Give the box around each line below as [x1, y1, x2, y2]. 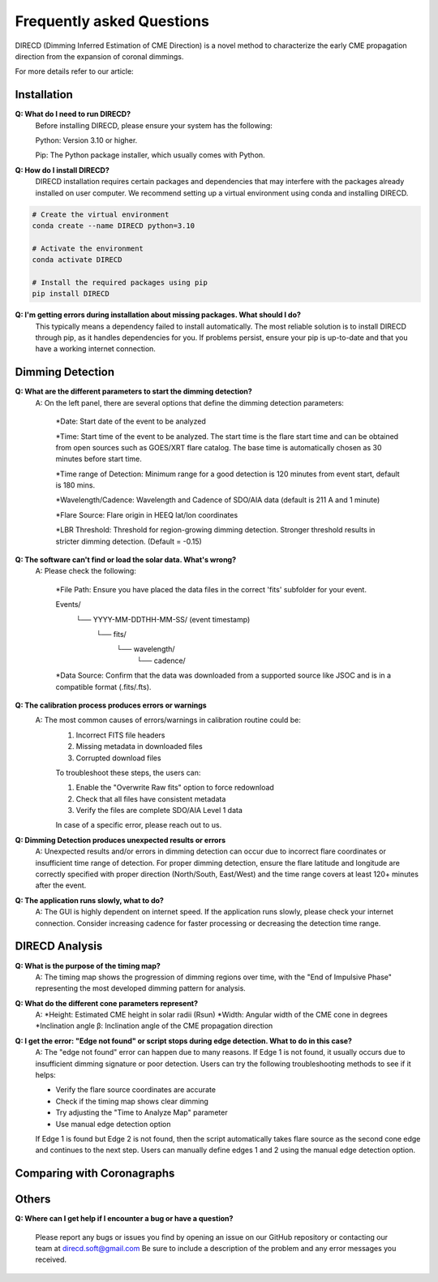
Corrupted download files [75, 753, 161, 763]
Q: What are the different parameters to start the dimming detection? [15, 386, 253, 397]
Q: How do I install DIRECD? [15, 165, 109, 174]
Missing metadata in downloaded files [75, 742, 203, 751]
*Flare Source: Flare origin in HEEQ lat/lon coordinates [55, 510, 238, 519]
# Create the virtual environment [32, 209, 170, 219]
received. [35, 1254, 67, 1265]
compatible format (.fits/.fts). [55, 682, 152, 691]
